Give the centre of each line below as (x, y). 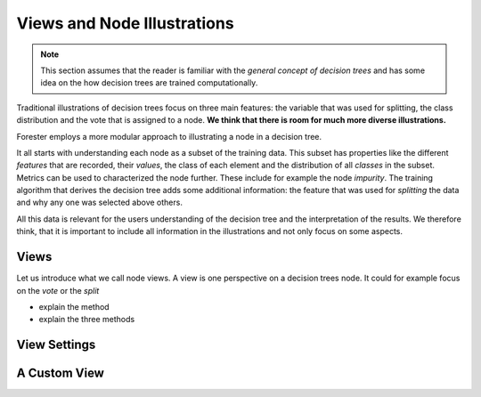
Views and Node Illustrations (126, 23)
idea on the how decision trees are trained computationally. (149, 83)
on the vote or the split (58, 290)
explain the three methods (87, 320)
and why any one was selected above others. (99, 203)
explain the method (74, 306)
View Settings (56, 345)
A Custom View (60, 373)
